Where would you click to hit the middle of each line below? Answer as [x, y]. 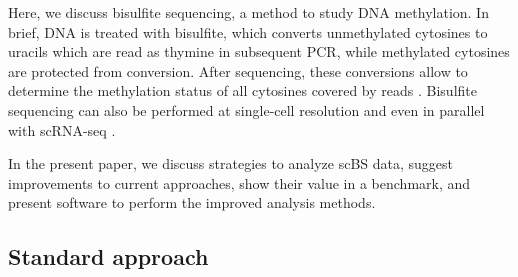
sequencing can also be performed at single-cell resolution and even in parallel [246, 109]
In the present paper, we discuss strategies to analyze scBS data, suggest [231, 163]
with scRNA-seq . [62, 129]
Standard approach [108, 256]
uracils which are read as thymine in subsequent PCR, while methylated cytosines [259, 51]
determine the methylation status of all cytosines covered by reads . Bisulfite [242, 90]
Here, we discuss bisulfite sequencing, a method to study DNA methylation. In [248, 12]
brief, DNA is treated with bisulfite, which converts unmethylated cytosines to [248, 31]
